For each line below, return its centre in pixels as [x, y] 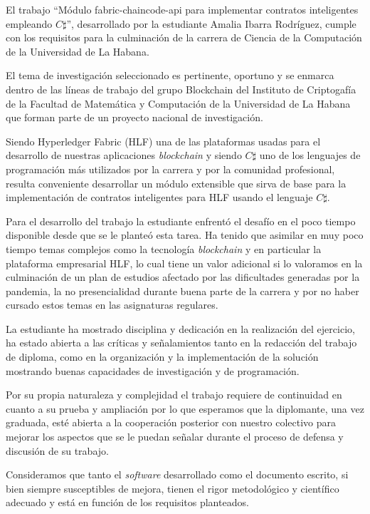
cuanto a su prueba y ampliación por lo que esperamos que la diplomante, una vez [185, 408]
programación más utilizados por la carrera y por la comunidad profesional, [170, 169]
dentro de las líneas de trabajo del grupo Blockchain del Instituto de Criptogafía [181, 89]
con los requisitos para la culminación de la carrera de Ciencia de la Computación [184, 37]
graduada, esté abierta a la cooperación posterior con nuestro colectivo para [171, 422]
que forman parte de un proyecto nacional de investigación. [134, 117]
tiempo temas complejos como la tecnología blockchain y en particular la [164, 248]
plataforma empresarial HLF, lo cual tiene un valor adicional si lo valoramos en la [184, 263]
